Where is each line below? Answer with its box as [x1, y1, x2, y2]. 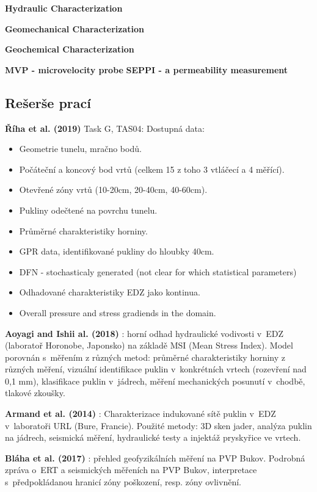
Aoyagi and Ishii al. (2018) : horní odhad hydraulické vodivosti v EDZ [5, 327, 284, 339]
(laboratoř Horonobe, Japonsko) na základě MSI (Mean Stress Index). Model [5, 339, 293, 352]
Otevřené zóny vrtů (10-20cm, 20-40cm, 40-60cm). [19, 183, 208, 196]
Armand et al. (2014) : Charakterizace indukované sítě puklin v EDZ [5, 407, 276, 420]
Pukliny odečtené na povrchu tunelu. [19, 203, 158, 216]
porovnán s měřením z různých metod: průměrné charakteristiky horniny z [5, 350, 285, 363]
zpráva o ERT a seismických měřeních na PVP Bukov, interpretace [5, 463, 257, 476]
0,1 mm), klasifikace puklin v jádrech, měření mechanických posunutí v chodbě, [5, 374, 305, 387]
